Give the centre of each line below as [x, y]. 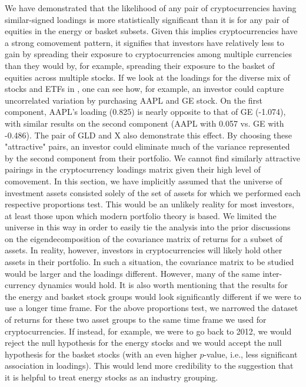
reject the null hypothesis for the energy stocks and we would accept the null [143, 343]
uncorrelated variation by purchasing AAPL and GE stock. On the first [134, 100]
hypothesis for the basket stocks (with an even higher [101, 354]
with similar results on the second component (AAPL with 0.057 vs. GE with [144, 123]
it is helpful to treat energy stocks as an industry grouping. [112, 377]
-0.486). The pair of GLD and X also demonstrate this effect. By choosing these [148, 135]
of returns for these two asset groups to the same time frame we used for [136, 320]
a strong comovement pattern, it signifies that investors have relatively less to [144, 42]
